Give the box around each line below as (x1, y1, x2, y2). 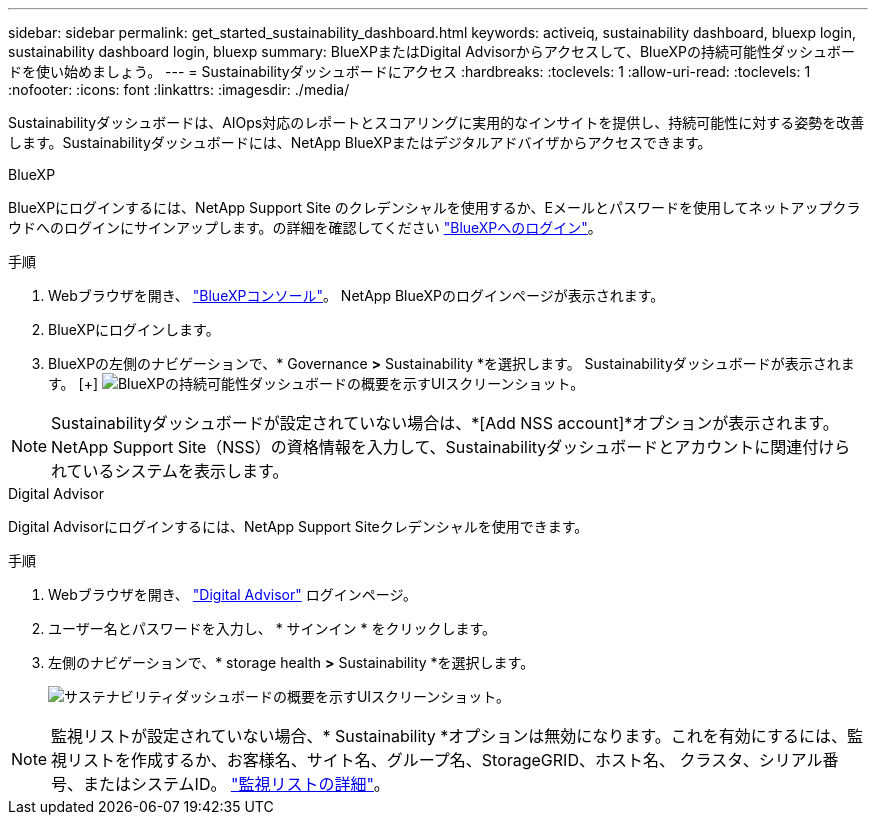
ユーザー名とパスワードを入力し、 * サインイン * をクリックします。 (48, 620, 497, 637)
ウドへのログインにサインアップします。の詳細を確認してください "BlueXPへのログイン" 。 (8, 219, 602, 236)
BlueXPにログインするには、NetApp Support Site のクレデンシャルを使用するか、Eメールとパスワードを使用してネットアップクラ (8, 199, 861, 216)
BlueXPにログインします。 (48, 321, 220, 338)
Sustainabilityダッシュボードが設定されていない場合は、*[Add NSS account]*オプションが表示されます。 (51, 413, 839, 433)
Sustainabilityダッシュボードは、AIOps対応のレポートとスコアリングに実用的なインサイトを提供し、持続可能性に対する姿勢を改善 (8, 114, 865, 131)
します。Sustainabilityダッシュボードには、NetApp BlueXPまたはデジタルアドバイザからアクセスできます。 (8, 134, 712, 151)
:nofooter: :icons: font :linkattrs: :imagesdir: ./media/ (8, 81, 350, 98)
